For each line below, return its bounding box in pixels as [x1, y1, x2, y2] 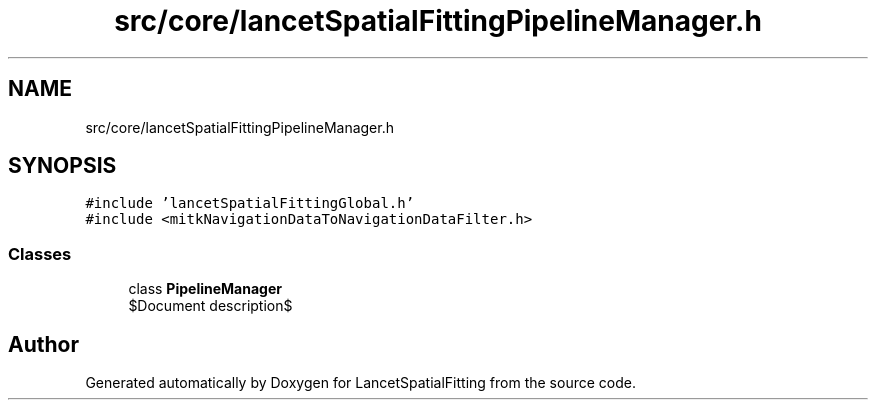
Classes [8, 243, 72, 264]
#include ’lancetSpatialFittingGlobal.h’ [85, 195, 415, 212]
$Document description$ [128, 297, 293, 315]
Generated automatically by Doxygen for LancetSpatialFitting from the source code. [85, 374, 636, 392]
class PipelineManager [128, 280, 282, 298]
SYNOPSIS [8, 153, 117, 179]
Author [8, 331, 79, 357]
